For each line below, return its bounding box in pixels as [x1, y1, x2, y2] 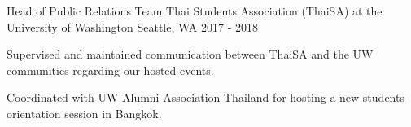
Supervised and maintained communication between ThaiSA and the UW [7, 46, 374, 63]
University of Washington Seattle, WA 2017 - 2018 [7, 18, 259, 35]
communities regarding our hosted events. [7, 61, 214, 78]
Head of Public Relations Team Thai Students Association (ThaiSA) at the [7, 2, 383, 19]
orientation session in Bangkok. [7, 104, 162, 121]
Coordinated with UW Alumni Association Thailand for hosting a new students [7, 89, 404, 106]
